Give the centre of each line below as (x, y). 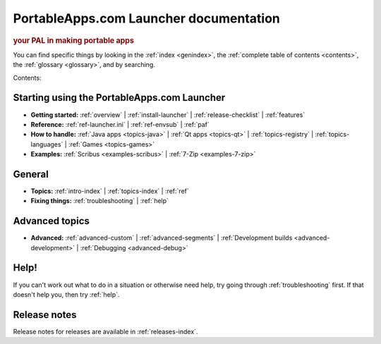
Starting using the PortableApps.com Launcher (119, 98)
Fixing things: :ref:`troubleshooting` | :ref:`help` (100, 201)
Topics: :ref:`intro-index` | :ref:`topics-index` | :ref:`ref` (110, 191)
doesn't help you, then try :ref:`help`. (66, 294)
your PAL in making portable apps (73, 40)
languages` (47, 144)
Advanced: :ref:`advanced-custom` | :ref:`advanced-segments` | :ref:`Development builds (162, 238)
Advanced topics (51, 221)
